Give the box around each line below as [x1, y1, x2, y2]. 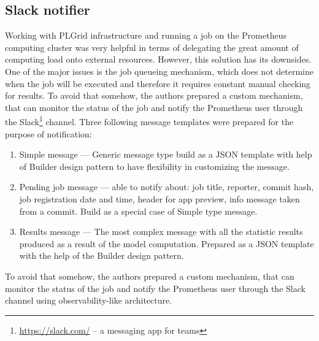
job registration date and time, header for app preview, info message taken [19, 192, 300, 205]
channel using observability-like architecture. [5, 294, 172, 307]
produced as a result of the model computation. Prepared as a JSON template [19, 237, 314, 250]
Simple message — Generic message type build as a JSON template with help [19, 148, 312, 161]
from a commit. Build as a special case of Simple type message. [19, 204, 258, 217]
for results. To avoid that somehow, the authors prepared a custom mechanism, [5, 89, 303, 102]
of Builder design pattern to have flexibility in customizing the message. [19, 159, 290, 172]
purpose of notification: [5, 127, 92, 140]
